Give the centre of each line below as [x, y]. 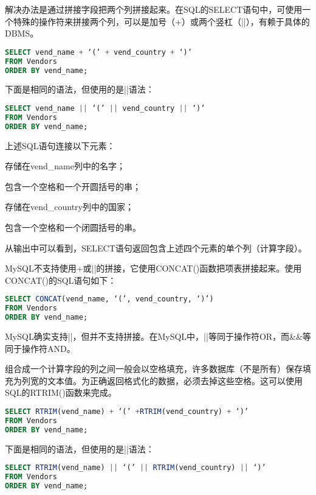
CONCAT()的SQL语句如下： [61, 280]
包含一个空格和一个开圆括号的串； [73, 186]
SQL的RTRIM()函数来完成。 [61, 392]
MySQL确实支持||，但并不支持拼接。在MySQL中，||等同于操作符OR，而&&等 [158, 336]
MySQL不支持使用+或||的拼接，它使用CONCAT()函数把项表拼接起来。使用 [153, 268]
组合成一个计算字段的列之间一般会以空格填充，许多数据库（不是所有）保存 [154, 369]
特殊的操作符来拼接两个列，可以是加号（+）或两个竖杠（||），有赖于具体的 [161, 21]
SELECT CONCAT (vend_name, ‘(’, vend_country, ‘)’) [109, 299]
